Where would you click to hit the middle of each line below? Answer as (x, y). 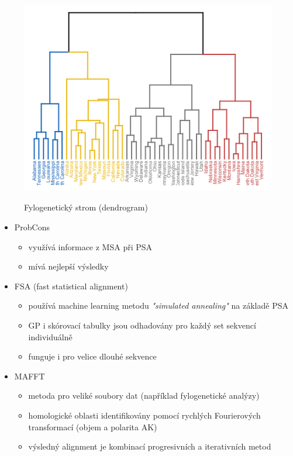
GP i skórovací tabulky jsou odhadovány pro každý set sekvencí (142, 325)
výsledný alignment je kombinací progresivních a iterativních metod (150, 446)
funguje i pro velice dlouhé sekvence (92, 356)
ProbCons (32, 227)
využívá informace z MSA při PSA (90, 246)
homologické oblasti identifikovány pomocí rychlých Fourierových (144, 415)
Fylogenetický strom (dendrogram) (86, 207)
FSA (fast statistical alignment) (71, 286)
